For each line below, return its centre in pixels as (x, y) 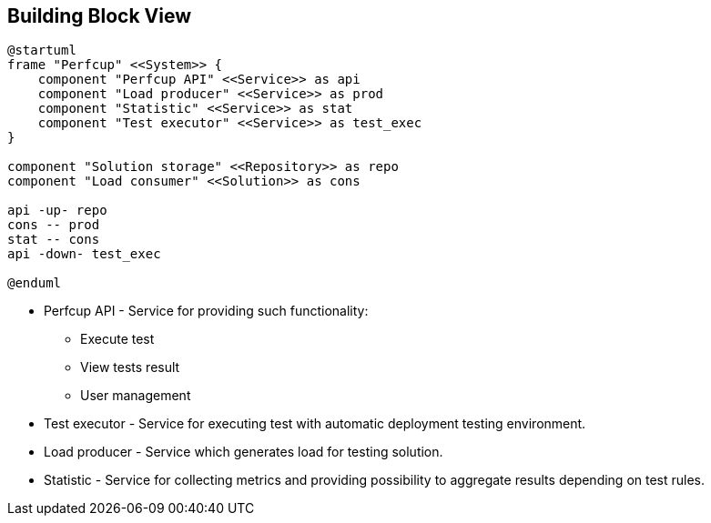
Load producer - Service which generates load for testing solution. (244, 452)
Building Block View (100, 16)
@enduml (35, 283)
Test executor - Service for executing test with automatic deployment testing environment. (315, 424)
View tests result (130, 367)
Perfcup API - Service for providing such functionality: (206, 311)
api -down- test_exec (84, 254)
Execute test (117, 339)
